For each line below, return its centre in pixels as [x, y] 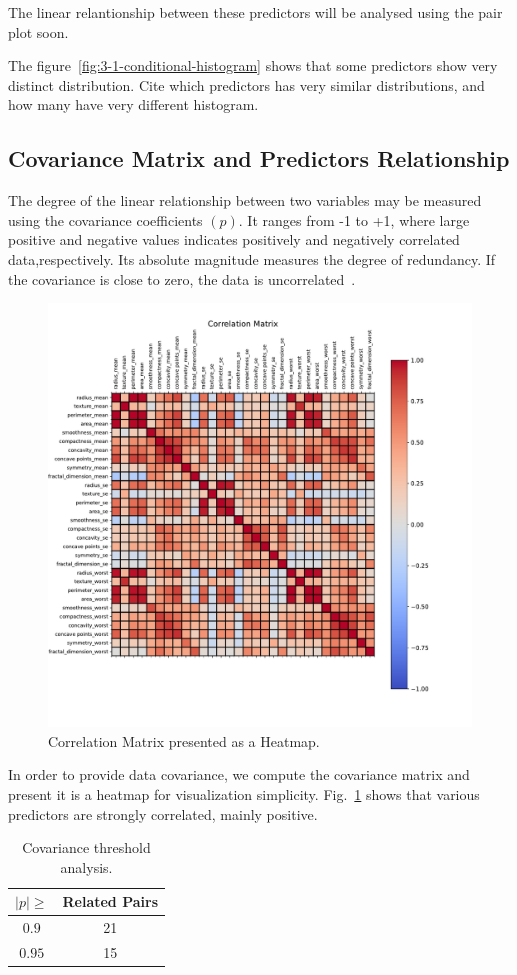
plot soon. [38, 31]
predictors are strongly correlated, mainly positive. [163, 813]
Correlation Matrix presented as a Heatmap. [184, 740]
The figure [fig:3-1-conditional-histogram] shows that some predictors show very [253, 65]
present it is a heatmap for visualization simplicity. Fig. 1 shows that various [244, 793]
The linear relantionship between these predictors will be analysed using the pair [255, 12]
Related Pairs [110, 901]
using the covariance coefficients [105, 219]
